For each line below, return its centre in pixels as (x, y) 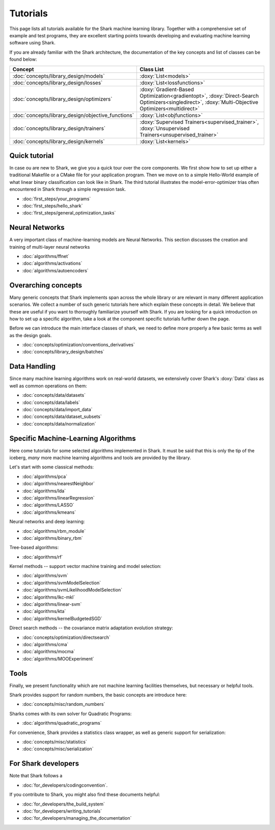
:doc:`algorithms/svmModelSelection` (62, 583)
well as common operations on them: (48, 386)
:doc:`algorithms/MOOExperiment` (58, 658)
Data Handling (33, 366)
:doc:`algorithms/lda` (44, 491)
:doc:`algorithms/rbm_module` (54, 531)
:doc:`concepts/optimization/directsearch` (66, 637)
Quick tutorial (31, 156)
